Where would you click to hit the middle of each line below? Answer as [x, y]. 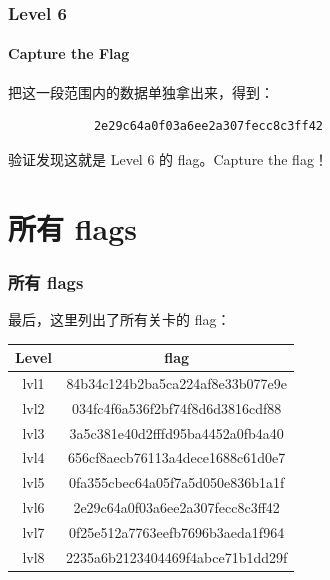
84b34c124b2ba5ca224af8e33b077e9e [176, 382]
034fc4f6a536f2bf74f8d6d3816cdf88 [176, 407]
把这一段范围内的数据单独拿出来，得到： [141, 91]
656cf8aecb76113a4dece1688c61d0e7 [176, 457]
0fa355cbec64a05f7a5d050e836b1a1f [176, 482]
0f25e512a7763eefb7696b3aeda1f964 [177, 532]
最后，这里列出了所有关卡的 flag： [119, 319]
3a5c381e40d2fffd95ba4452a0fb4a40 [176, 432]
